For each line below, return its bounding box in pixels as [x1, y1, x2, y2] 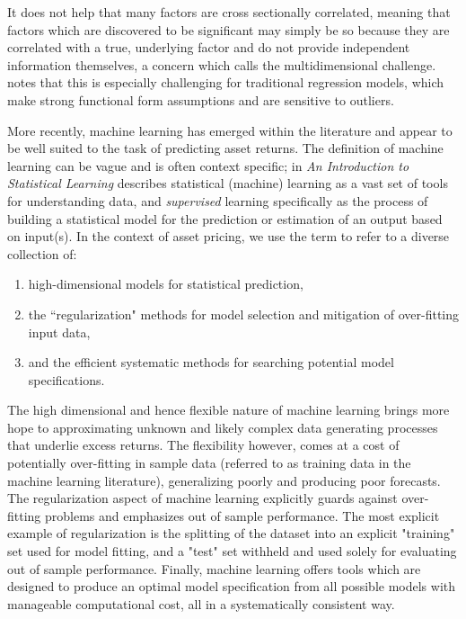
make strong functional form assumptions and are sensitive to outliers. [7, 90, 394, 109]
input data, [28, 322, 91, 341]
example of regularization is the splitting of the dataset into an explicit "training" [7, 524, 455, 543]
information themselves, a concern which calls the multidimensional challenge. [7, 55, 436, 74]
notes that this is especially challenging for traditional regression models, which [7, 73, 444, 92]
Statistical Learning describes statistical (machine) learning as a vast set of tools [7, 174, 448, 193]
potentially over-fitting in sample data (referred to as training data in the [7, 453, 411, 472]
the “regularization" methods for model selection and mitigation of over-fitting [28, 304, 460, 323]
